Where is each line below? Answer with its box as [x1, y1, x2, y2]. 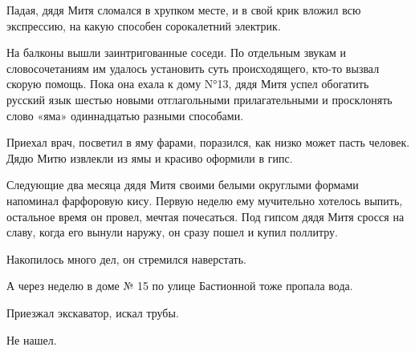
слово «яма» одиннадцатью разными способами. [6, 107, 244, 123]
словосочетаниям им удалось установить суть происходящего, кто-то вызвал [6, 59, 380, 76]
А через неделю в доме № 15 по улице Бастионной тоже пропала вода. [6, 277, 353, 294]
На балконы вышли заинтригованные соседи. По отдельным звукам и [6, 44, 347, 61]
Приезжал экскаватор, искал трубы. [6, 304, 179, 321]
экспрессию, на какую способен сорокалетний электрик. [6, 17, 281, 34]
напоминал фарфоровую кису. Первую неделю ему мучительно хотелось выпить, [6, 192, 403, 208]
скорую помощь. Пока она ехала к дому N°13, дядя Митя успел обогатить [6, 75, 369, 92]
